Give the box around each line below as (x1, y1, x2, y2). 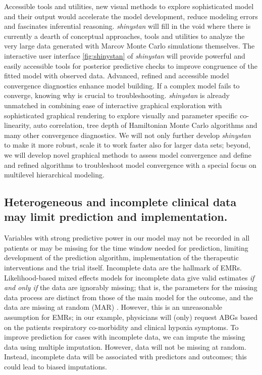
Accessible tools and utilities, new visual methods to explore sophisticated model (4, 1, 254, 11)
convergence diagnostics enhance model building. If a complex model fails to (4, 80, 240, 90)
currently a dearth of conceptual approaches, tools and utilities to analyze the (4, 30, 245, 41)
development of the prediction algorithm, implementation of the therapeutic (4, 252, 239, 263)
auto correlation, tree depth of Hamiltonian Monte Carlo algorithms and (33, 120, 257, 130)
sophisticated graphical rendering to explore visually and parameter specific (4, 110, 238, 120)
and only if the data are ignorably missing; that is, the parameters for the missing (4, 282, 257, 293)
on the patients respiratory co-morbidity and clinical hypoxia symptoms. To (4, 321, 239, 332)
